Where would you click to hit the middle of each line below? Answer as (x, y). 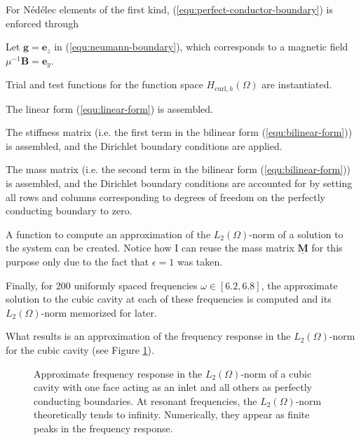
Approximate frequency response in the (118, 373)
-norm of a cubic (276, 373)
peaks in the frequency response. (103, 428)
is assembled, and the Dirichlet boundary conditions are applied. (144, 145)
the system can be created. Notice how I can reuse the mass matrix (150, 248)
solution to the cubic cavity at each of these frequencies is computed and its (169, 299)
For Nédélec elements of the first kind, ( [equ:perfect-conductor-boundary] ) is (169, 9)
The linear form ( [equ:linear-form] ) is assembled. (109, 108)
